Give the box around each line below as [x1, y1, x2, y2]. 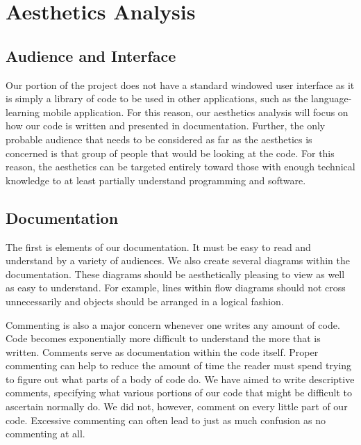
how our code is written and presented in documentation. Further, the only [6, 118, 326, 133]
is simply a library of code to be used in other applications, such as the [6, 91, 308, 106]
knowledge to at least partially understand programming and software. [6, 172, 306, 187]
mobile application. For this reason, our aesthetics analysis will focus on [42, 104, 349, 119]
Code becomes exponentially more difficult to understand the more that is [6, 331, 321, 346]
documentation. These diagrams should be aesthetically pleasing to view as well [6, 266, 345, 281]
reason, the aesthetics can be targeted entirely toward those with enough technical [6, 159, 355, 174]
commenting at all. [6, 426, 85, 441]
